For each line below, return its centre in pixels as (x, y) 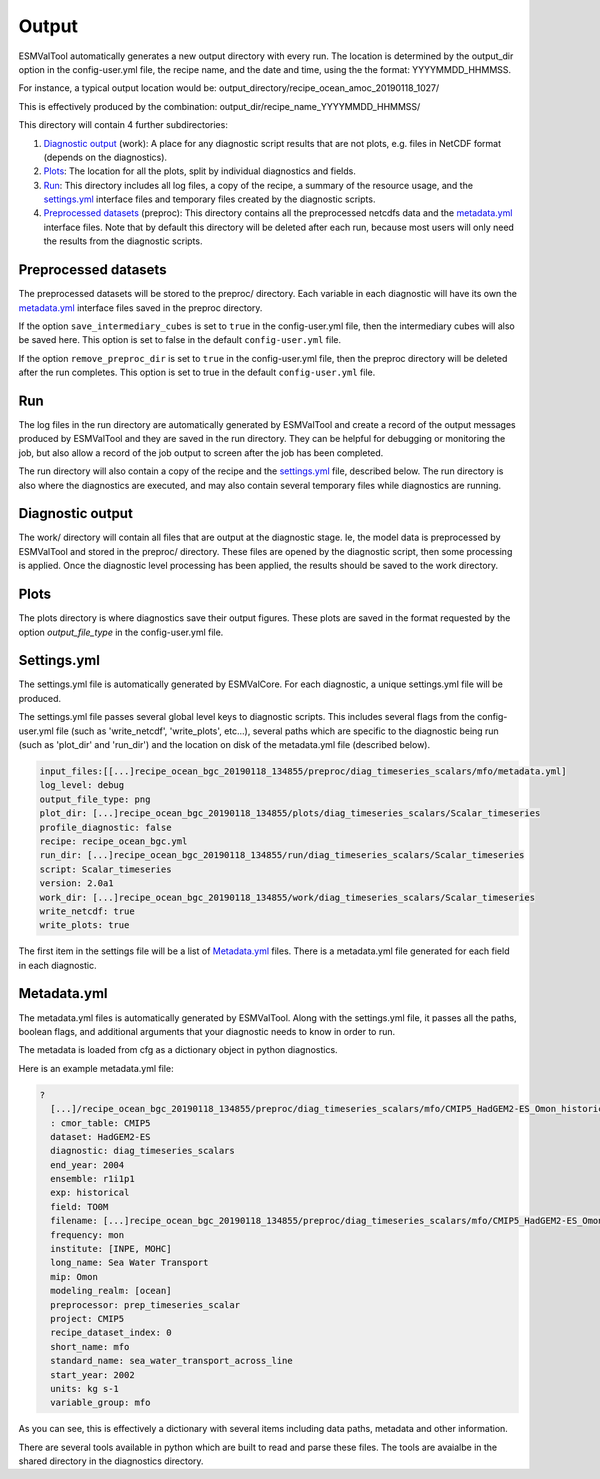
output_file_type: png (95, 799)
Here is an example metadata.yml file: (96, 1068)
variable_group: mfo (100, 1403)
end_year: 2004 (87, 1164)
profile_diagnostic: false (105, 827)
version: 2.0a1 (76, 883)
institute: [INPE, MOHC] (111, 1249)
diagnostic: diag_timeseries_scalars (142, 1151)
